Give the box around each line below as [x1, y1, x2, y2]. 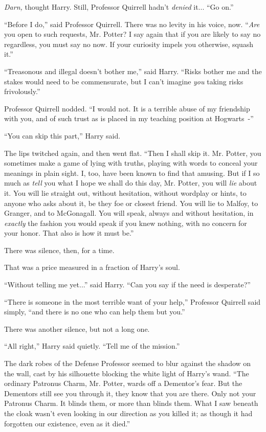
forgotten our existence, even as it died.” [4, 418, 130, 428]
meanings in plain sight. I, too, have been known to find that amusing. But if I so [4, 167, 260, 178]
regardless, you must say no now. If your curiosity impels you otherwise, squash [4, 38, 253, 49]
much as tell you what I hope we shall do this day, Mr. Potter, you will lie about [4, 177, 257, 188]
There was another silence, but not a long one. [4, 323, 150, 334]
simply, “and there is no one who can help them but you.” [4, 306, 185, 317]
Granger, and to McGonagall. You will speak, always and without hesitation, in [4, 208, 254, 218]
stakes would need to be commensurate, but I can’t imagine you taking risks [4, 76, 243, 86]
